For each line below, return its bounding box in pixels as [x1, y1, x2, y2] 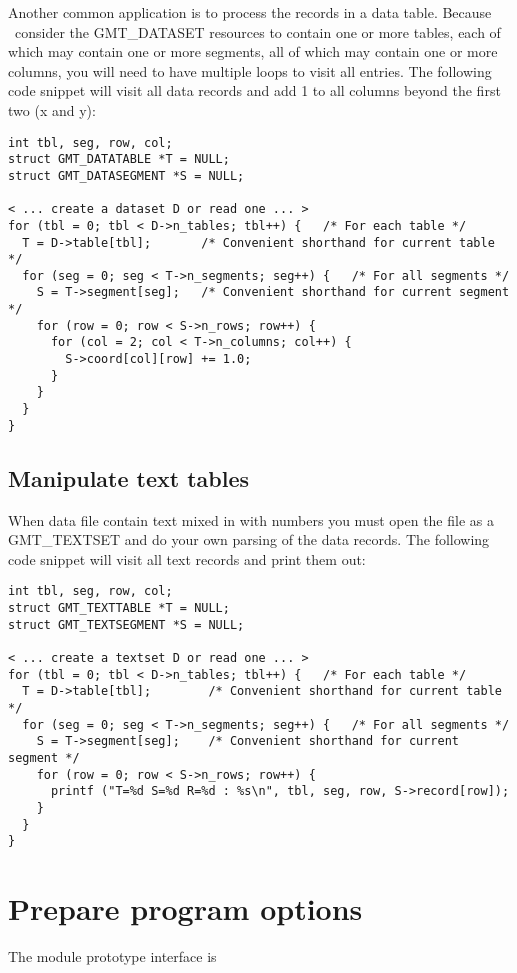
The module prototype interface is [8, 945, 217, 966]
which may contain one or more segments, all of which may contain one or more [8, 41, 498, 62]
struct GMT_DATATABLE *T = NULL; [8, 152, 230, 167]
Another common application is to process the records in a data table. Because [8, 2, 492, 22]
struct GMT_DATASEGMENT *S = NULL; [8, 168, 245, 183]
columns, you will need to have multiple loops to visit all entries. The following [8, 60, 492, 81]
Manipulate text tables [8, 462, 250, 493]
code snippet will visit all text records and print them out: [8, 548, 366, 569]
